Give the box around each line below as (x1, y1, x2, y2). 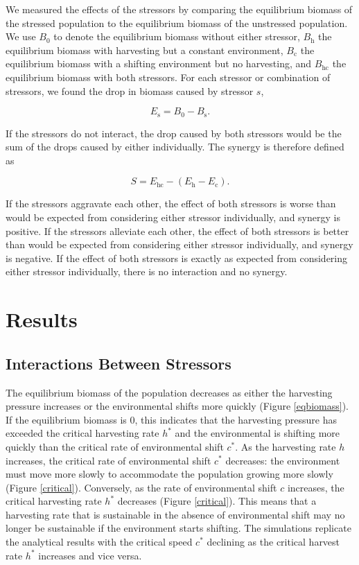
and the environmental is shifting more (175, 426, 340, 440)
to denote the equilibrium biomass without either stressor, (53, 29, 300, 44)
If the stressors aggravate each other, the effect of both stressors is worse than (6, 196, 336, 211)
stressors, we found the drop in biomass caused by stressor (6, 83, 254, 98)
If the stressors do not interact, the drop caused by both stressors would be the (6, 125, 342, 140)
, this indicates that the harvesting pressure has (134, 412, 338, 426)
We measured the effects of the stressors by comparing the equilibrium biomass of (6, 2, 353, 16)
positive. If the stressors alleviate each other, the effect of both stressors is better (6, 223, 349, 238)
